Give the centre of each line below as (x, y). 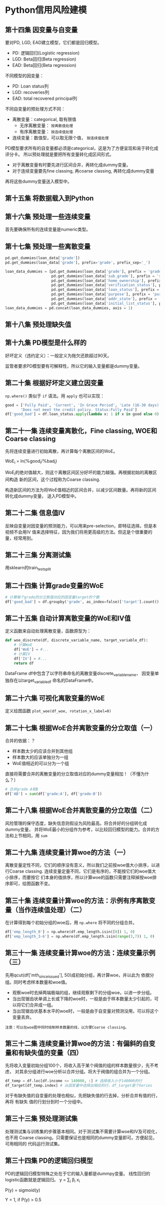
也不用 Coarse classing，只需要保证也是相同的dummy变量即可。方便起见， (81, 1137)
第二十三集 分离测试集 (38, 555)
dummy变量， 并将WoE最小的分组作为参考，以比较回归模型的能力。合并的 (80, 829)
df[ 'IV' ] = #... (31, 659)
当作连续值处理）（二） (52, 910)
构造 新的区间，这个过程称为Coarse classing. (55, 479)
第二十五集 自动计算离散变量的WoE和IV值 (68, 618)
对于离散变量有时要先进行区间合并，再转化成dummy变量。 (71, 165)
